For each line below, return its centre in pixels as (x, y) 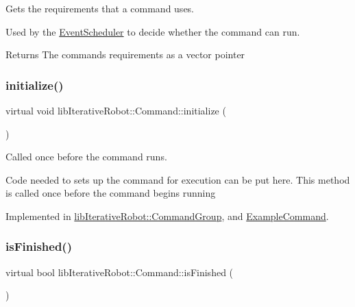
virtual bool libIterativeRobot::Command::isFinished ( (120, 272)
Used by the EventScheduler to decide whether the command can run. (153, 31)
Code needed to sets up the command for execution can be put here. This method (178, 179)
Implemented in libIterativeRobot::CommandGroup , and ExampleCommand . (167, 216)
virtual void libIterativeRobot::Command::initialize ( (116, 110)
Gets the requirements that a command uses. (100, 8)
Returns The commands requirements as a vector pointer (125, 54)
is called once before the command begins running (111, 193)
